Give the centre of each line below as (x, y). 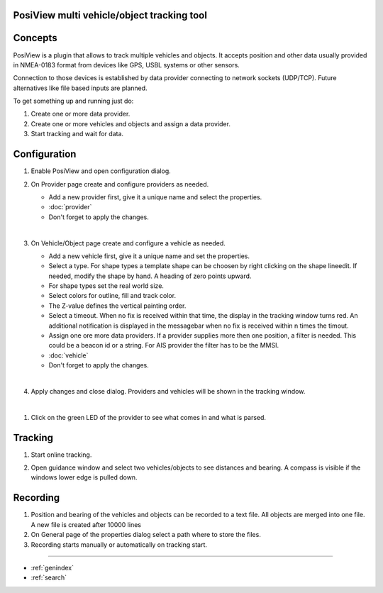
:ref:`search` (49, 577)
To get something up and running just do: (73, 101)
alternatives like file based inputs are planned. (81, 88)
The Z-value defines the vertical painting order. (117, 306)
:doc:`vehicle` (68, 355)
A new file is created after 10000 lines (86, 524)
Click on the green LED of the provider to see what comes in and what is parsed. (148, 417)
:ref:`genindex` (52, 567)
